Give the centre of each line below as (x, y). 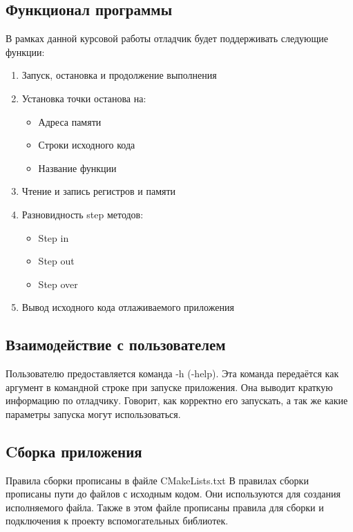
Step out (56, 261)
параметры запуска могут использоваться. (93, 414)
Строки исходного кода (87, 145)
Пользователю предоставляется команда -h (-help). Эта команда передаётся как (172, 373)
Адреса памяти (70, 121)
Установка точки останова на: (84, 98)
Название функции (77, 168)
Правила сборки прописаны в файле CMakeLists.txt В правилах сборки (157, 480)
